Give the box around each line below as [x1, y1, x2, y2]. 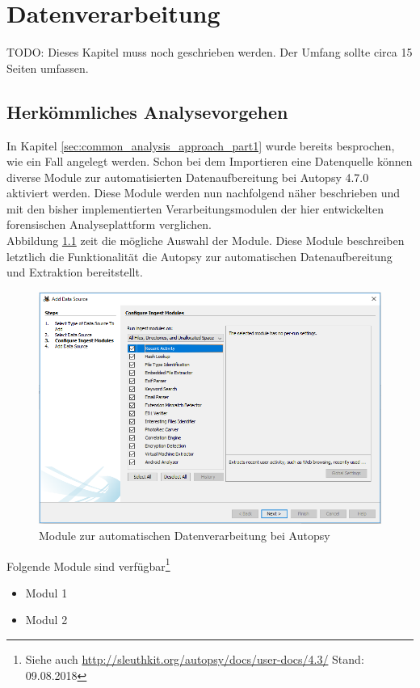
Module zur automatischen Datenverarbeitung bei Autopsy [39, 526, 330, 543]
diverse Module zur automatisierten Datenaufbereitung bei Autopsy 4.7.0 [6, 168, 369, 185]
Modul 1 [25, 584, 68, 601]
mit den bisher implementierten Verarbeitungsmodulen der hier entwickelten [6, 200, 384, 217]
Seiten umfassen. [6, 59, 89, 76]
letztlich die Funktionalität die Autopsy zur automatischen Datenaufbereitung [6, 247, 393, 264]
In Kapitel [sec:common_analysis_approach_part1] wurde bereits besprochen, [6, 137, 395, 154]
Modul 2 [25, 611, 68, 628]
